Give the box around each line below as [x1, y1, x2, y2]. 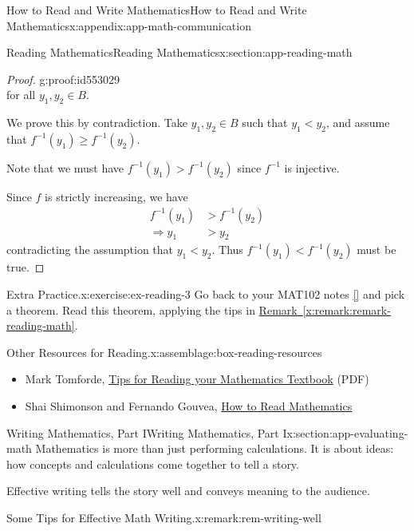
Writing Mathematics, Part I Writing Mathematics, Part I [6, 424, 287, 441]
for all [6, 86, 36, 103]
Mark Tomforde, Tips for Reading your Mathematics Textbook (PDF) [25, 371, 369, 387]
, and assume [326, 114, 390, 131]
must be [357, 241, 396, 258]
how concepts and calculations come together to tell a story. [6, 455, 299, 472]
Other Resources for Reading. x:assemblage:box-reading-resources [6, 343, 322, 360]
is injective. [284, 159, 340, 176]
